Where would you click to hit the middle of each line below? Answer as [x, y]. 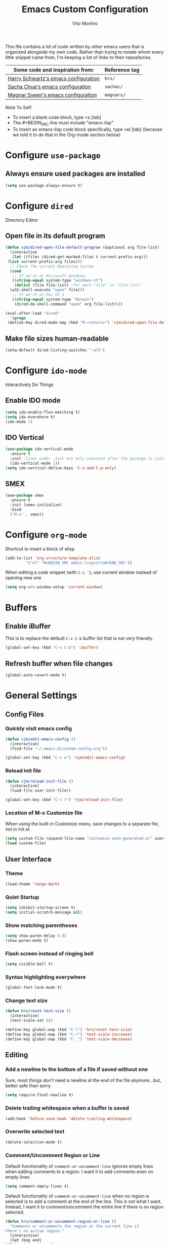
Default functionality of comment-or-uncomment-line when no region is [77, 1196]
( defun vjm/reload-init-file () [39, 781]
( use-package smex [25, 496]
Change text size [27, 1000]
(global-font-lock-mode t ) [34, 988]
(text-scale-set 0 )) [31, 1021]
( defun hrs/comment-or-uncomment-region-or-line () [61, 1221]
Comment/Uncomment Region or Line [53, 1155]
